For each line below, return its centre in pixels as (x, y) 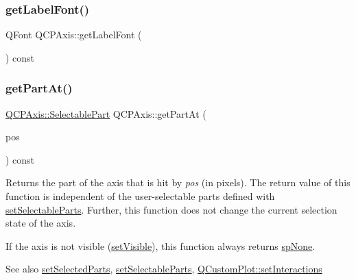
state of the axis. (41, 223)
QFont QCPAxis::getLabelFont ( (74, 35)
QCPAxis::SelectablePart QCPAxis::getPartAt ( (106, 113)
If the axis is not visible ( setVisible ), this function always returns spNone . (161, 245)
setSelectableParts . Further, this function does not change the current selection (171, 209)
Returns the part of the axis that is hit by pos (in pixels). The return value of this (178, 182)
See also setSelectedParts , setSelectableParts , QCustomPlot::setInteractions (164, 269)
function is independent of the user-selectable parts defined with (140, 196)
